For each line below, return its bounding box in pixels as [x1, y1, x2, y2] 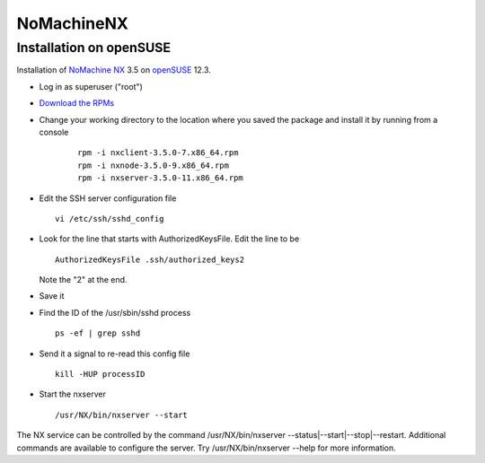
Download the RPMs [39, 98, 115, 109]
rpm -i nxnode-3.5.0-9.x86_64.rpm [77, 160, 229, 170]
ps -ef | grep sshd [55, 328, 141, 338]
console [39, 127, 69, 137]
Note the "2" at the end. [39, 275, 128, 285]
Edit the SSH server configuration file [39, 193, 177, 204]
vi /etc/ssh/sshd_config [55, 214, 164, 223]
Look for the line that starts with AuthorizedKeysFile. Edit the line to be [39, 233, 300, 244]
